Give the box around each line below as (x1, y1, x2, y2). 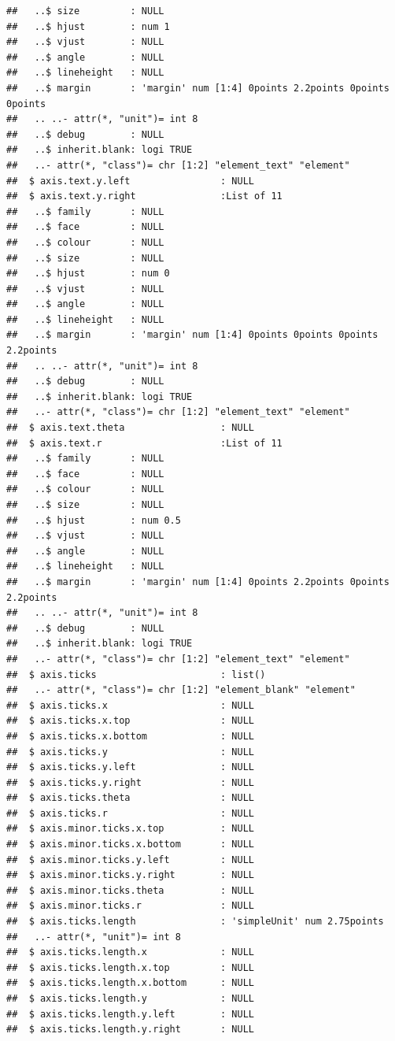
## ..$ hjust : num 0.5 (6, 514, 181, 526)
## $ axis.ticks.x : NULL (6, 699, 254, 711)
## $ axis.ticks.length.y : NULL (6, 993, 254, 1004)
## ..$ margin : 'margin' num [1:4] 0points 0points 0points (6, 329, 378, 341)
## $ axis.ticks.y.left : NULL (6, 761, 254, 773)
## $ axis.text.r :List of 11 (6, 437, 282, 449)
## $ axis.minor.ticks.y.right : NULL (6, 869, 254, 881)
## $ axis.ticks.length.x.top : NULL (6, 961, 254, 973)
